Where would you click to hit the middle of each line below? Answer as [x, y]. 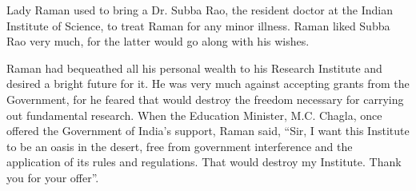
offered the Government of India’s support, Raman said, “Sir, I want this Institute [208, 131]
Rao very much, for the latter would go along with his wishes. [158, 41]
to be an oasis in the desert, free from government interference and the [180, 146]
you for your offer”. [53, 177]
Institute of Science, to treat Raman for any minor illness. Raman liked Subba [198, 25]
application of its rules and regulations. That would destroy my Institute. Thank [204, 162]
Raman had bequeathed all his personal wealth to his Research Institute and [194, 68]
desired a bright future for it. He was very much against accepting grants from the [208, 84]
